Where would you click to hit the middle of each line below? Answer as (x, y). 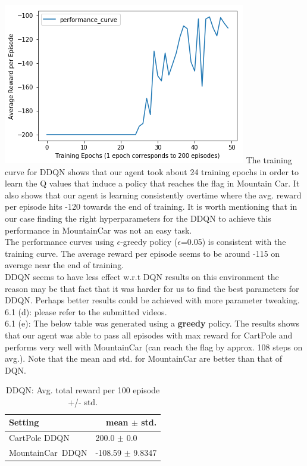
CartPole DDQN (39, 438)
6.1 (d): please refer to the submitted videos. (86, 311)
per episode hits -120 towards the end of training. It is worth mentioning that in (151, 206)
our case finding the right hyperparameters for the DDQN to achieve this (138, 218)
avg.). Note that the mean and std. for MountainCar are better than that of (144, 358)
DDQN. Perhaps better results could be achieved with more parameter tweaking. (152, 300)
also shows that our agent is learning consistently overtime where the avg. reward (153, 195)
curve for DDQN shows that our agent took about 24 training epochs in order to (152, 171)
